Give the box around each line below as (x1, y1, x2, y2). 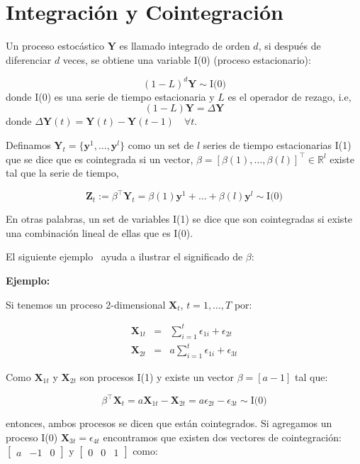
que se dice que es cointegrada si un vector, (6, 151, 193, 166)
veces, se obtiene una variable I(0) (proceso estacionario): (62, 52, 311, 67)
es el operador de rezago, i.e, (227, 89, 351, 104)
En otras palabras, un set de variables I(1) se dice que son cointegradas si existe (6, 211, 353, 226)
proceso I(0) (6, 429, 58, 444)
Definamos (6, 138, 51, 152)
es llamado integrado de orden (119, 38, 250, 53)
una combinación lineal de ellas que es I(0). (6, 225, 193, 240)
